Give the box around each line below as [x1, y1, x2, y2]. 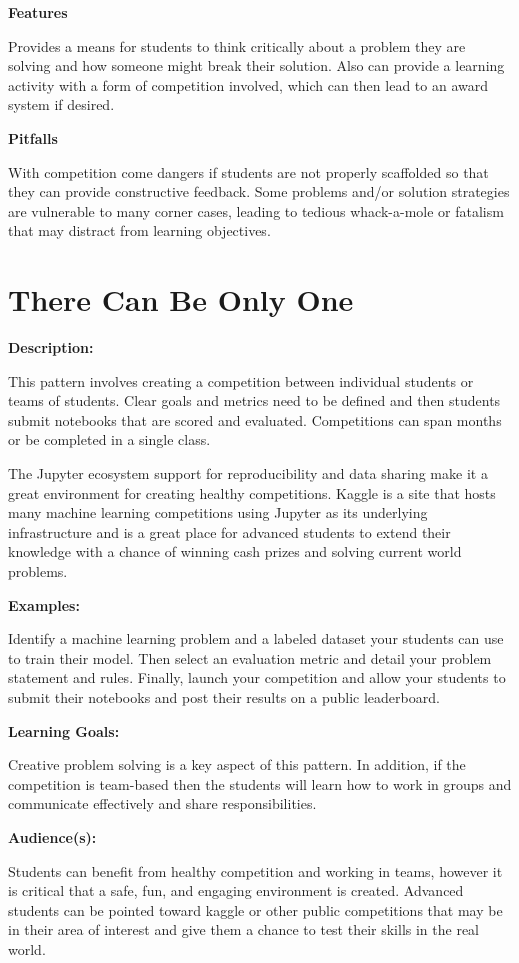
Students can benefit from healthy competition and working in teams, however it [8, 860, 503, 881]
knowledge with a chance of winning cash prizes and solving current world [8, 541, 462, 562]
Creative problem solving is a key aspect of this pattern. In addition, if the [8, 754, 466, 775]
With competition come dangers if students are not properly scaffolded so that [8, 161, 489, 182]
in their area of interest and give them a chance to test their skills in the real [8, 919, 480, 940]
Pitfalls [8, 127, 58, 148]
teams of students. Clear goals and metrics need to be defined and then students [8, 390, 501, 411]
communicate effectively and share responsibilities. [8, 793, 317, 814]
